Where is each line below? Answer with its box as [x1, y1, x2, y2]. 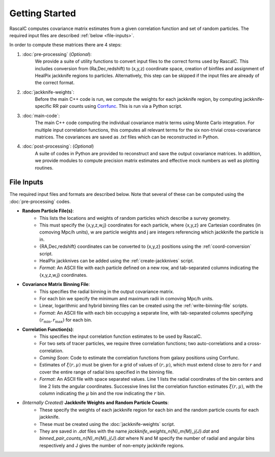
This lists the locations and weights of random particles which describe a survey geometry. [39, 215, 231, 221]
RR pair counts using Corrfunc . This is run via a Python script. [52, 103, 183, 109]
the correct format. [35, 79, 75, 86]
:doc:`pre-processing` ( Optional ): [22, 51, 92, 57]
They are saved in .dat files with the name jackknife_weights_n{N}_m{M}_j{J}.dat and [39, 428, 219, 434]
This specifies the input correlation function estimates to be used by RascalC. [39, 333, 202, 339]
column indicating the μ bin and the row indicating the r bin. [39, 390, 166, 396]
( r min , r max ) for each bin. [39, 317, 93, 324]
